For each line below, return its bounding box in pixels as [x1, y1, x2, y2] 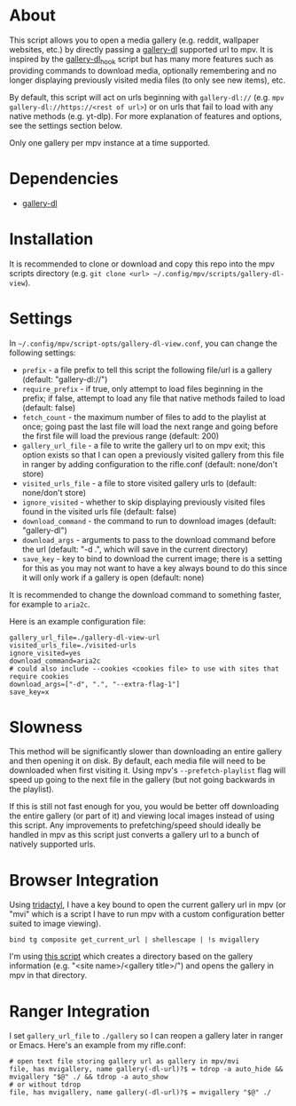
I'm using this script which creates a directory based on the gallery [9, 951, 253, 962]
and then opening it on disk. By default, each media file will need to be [9, 756, 266, 767]
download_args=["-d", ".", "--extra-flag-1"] [9, 680, 180, 688]
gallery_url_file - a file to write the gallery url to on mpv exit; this [21, 440, 266, 450]
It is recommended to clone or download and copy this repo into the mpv [9, 259, 275, 269]
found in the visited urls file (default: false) [21, 505, 177, 516]
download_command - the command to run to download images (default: [21, 515, 277, 526]
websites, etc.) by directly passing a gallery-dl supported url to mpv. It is [9, 44, 274, 54]
